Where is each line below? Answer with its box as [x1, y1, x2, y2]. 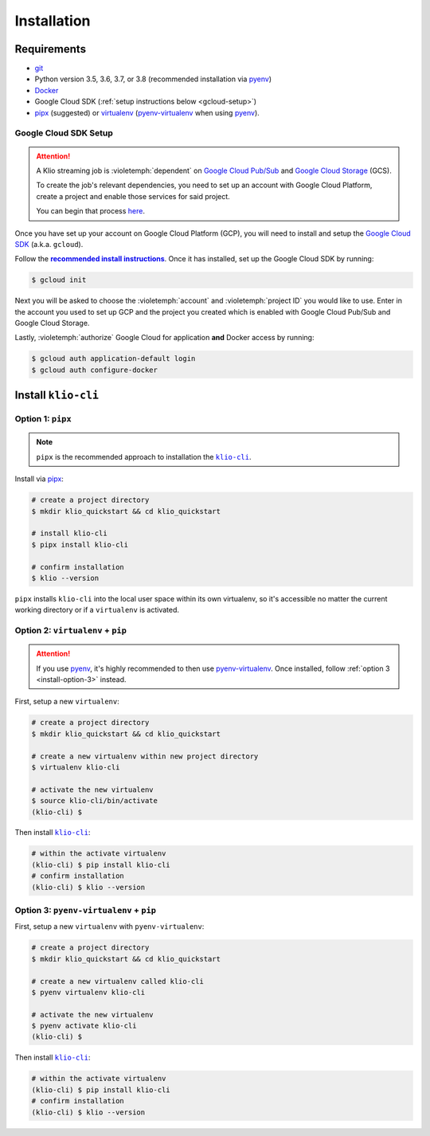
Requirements [14, 42, 87, 56]
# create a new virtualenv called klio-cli [31, 977, 205, 985]
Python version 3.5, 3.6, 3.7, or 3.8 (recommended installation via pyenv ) [34, 74, 272, 84]
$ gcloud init [31, 276, 87, 284]
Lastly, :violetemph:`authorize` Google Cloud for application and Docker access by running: [14, 333, 315, 343]
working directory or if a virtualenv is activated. [14, 605, 179, 615]
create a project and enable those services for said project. [36, 191, 230, 201]
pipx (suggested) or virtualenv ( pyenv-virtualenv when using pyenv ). [34, 108, 260, 117]
